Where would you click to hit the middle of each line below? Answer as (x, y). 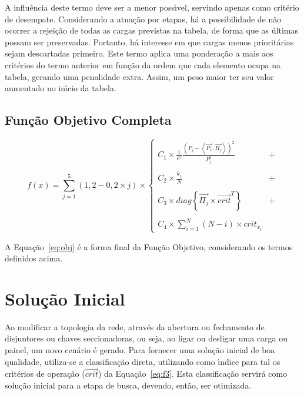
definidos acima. (34, 258)
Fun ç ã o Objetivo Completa (88, 120)
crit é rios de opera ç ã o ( (45, 374)
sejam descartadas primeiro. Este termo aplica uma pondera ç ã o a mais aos (139, 53)
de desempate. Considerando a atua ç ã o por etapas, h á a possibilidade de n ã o (143, 19)
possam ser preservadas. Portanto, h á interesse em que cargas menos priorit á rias (149, 42)
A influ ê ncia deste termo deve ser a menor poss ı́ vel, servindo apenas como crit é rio (152, 7)
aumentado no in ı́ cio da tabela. (61, 88)
